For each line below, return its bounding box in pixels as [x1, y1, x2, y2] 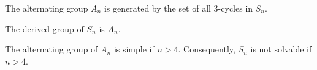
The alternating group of [5, 43, 98, 55]
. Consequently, [178, 43, 235, 55]
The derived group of [5, 22, 84, 35]
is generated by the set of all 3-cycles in [104, 2, 253, 14]
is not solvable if [250, 43, 312, 55]
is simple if [113, 43, 155, 55]
